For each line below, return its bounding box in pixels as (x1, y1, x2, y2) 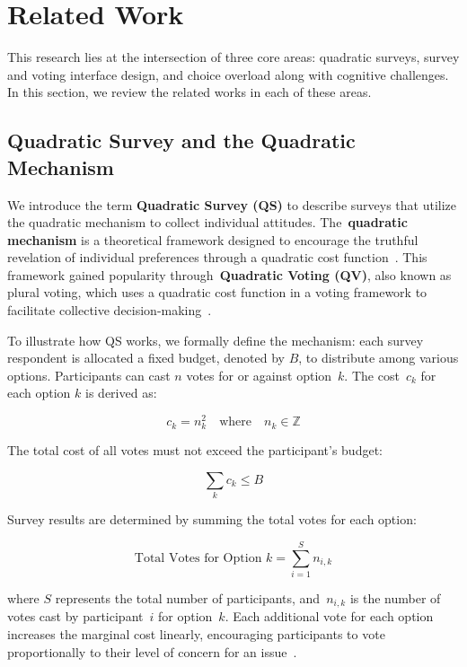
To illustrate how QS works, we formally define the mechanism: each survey (7, 330, 424, 349)
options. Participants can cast (7, 365, 171, 384)
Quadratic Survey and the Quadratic (7, 127, 356, 154)
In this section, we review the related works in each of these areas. (7, 83, 372, 101)
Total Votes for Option (134, 551, 262, 565)
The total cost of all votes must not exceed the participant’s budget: (7, 441, 383, 460)
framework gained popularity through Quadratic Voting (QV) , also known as (7, 265, 452, 284)
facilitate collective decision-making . (7, 301, 212, 320)
